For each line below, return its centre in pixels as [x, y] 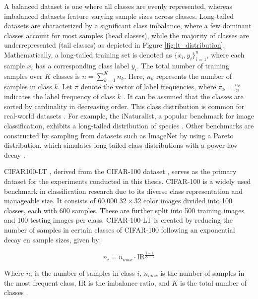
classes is [66, 76]
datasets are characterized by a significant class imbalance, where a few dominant [128, 26]
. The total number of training [183, 65]
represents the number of [194, 76]
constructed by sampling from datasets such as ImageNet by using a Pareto [119, 135]
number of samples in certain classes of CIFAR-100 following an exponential [120, 229]
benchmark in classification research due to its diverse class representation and [124, 191]
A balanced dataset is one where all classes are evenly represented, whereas [118, 6]
